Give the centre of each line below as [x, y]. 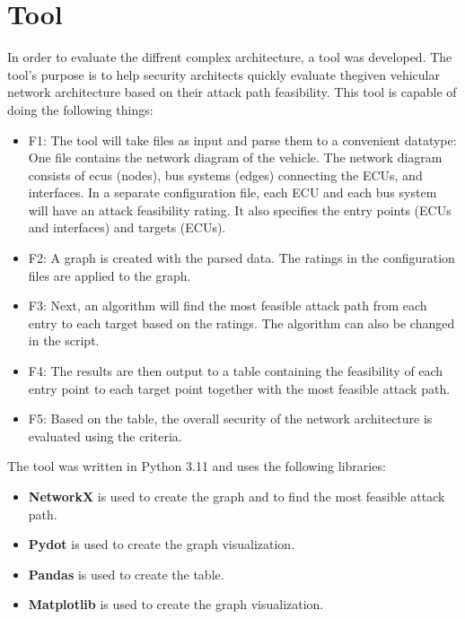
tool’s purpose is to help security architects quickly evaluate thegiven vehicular [224, 74]
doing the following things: [80, 109]
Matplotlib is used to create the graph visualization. [176, 604]
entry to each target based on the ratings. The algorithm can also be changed [241, 323]
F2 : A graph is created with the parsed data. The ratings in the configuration [241, 258]
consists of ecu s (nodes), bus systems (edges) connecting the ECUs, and [225, 174]
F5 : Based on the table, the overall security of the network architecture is [230, 418]
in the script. [64, 340]
